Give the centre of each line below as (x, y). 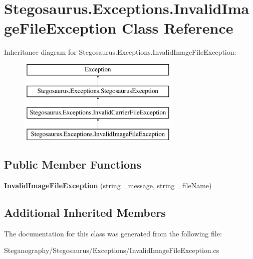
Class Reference (178, 28)
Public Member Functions (73, 164)
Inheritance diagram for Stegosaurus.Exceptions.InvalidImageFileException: (120, 52)
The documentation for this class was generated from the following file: (113, 233)
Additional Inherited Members (85, 212)
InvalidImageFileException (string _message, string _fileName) (108, 185)
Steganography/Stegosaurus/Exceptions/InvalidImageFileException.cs (112, 250)
